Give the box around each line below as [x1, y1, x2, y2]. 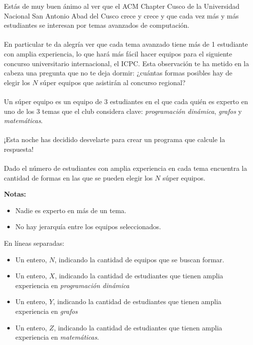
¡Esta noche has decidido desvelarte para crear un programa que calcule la [4, 134, 225, 145]
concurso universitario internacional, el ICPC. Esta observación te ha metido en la [4, 58, 249, 68]
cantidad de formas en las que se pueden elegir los [4, 172, 153, 182]
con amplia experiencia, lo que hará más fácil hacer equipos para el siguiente [4, 48, 232, 58]
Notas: [4, 189, 26, 199]
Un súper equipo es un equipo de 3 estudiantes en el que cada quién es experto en [4, 96, 248, 106]
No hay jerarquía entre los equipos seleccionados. [15, 221, 161, 232]
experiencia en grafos [15, 306, 78, 316]
